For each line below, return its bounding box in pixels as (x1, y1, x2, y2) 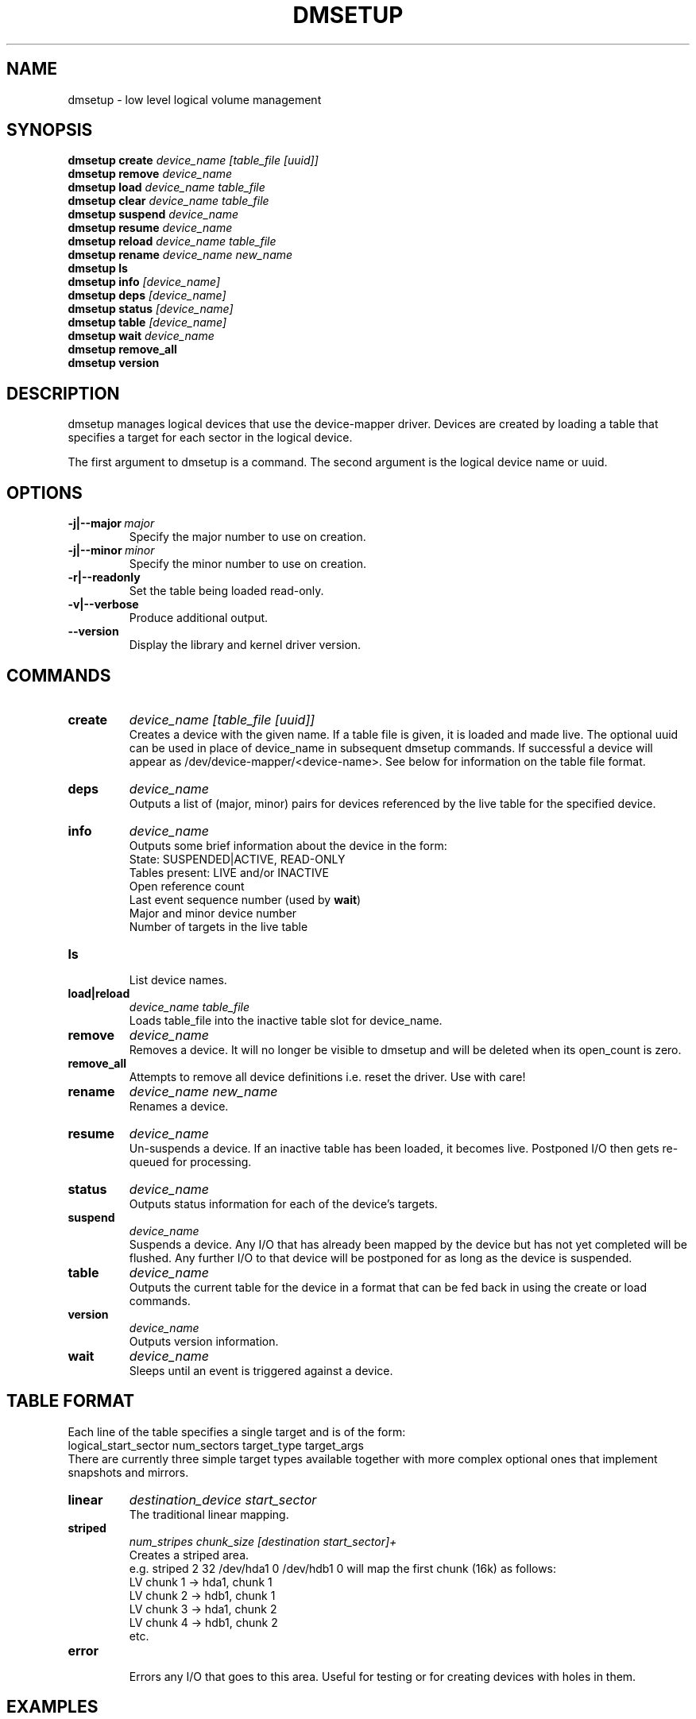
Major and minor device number (129, 906, 297, 920)
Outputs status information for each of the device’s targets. (129, 1196, 438, 1211)
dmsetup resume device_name (68, 221, 233, 235)
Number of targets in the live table (129, 919, 308, 933)
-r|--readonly (68, 570, 141, 585)
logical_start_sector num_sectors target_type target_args (68, 1438, 364, 1452)
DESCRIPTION (6, 383, 120, 404)
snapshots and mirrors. (68, 1465, 189, 1479)
